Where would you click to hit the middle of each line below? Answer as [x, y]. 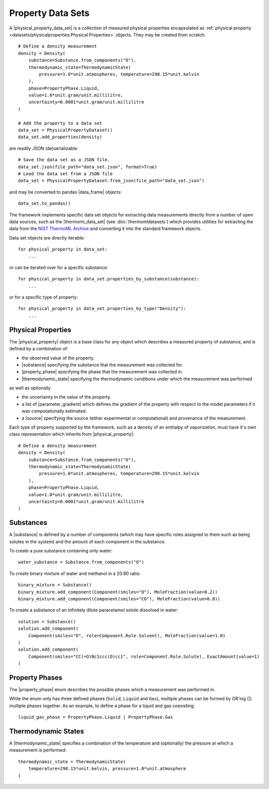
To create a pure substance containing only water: [61, 551]
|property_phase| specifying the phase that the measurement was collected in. [102, 372]
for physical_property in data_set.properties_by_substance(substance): [109, 279]
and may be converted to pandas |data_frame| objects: [66, 192]
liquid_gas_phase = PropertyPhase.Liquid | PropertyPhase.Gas [96, 717]
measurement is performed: [38, 750]
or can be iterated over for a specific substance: [59, 267]
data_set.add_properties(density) [60, 137]
